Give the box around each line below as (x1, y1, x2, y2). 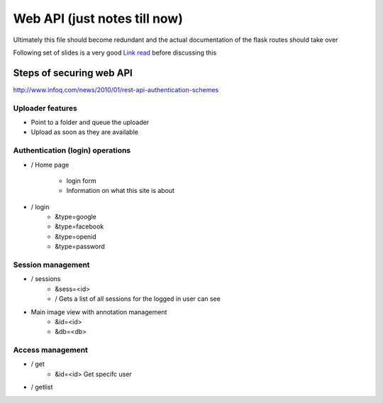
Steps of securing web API (13, 67, 133, 79)
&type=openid (55, 232, 97, 241)
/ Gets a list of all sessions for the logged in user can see (55, 294, 221, 303)
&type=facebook (55, 222, 104, 231)
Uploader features (13, 103, 77, 113)
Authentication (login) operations (13, 145, 131, 155)
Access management (13, 345, 89, 355)
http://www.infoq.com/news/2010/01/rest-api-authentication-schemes (13, 85, 219, 94)
